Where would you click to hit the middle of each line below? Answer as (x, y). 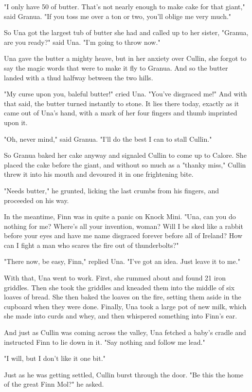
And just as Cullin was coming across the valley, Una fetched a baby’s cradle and (125, 332)
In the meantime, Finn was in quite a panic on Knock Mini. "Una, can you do (120, 216)
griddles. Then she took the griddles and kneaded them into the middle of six (119, 287)
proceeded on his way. (36, 200)
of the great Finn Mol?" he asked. (54, 384)
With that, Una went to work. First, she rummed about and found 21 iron (115, 278)
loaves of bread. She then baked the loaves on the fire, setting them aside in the (123, 297)
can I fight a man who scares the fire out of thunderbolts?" (91, 245)
